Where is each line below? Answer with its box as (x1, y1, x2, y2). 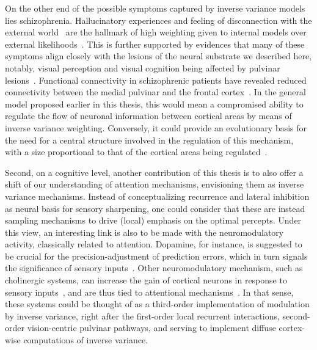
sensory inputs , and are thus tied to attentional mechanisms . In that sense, (5, 285, 294, 298)
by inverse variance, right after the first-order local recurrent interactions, (5, 309, 280, 322)
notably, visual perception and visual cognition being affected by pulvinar (5, 61, 280, 74)
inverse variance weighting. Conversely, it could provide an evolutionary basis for (5, 121, 307, 134)
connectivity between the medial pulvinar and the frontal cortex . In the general (5, 86, 306, 98)
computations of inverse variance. (23, 334, 148, 346)
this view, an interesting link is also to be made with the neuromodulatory (5, 225, 284, 238)
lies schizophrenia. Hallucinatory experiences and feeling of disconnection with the (5, 13, 312, 26)
